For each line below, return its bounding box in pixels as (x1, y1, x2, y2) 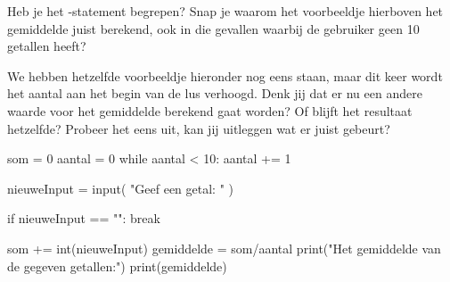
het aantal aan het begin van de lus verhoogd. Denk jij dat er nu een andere (7, 84, 422, 103)
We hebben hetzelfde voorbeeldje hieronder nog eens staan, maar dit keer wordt (7, 66, 443, 85)
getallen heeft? (7, 37, 86, 55)
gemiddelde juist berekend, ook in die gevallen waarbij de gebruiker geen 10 (7, 19, 420, 37)
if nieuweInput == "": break (7, 209, 160, 228)
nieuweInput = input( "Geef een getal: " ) (7, 178, 234, 197)
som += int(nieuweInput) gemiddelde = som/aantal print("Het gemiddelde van (7, 238, 441, 257)
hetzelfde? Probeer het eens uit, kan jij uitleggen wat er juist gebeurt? (7, 119, 390, 137)
